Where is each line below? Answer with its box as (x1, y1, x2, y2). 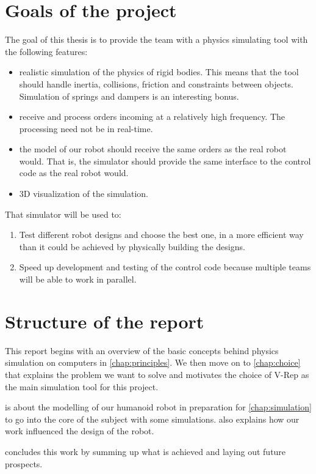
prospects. (5, 457, 43, 470)
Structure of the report (5, 308, 204, 333)
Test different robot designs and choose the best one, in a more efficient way (19, 228, 304, 241)
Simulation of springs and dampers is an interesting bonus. (19, 89, 239, 102)
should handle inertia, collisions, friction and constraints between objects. (19, 77, 293, 90)
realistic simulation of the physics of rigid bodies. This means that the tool (19, 65, 299, 78)
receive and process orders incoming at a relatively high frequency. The (19, 110, 285, 123)
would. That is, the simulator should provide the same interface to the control (19, 154, 311, 167)
